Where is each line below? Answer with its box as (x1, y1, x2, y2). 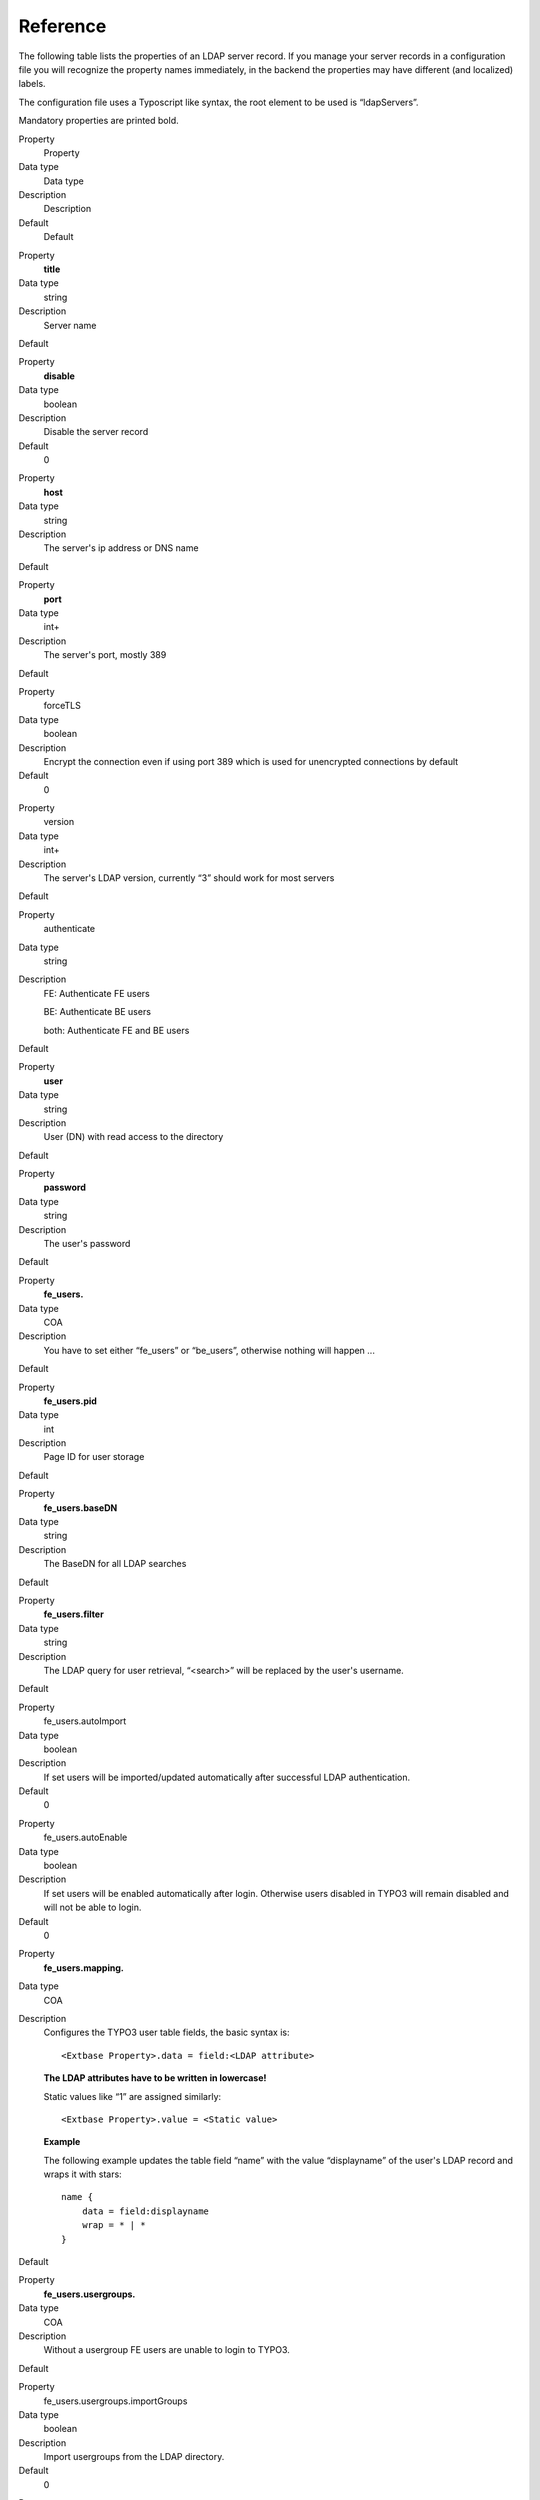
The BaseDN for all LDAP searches (43, 1558, 187, 1570)
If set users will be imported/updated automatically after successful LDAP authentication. (43, 1771, 410, 1783)
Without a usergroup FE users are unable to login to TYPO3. (43, 2344, 290, 2356)
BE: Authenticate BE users (43, 1006, 152, 1018)
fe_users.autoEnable (43, 1831, 128, 1844)
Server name (43, 319, 97, 331)
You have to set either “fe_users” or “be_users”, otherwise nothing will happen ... (43, 1344, 375, 1356)
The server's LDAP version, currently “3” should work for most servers (43, 872, 335, 884)
